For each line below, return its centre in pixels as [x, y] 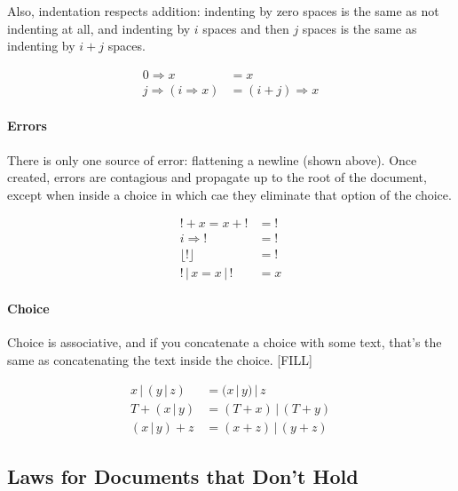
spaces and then [246, 28]
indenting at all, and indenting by [99, 28]
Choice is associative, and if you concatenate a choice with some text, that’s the [225, 342]
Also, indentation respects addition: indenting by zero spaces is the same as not [223, 11]
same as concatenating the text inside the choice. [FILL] [160, 359]
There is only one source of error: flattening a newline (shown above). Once [212, 159]
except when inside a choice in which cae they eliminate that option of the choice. [229, 194]
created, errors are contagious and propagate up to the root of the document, [217, 177]
